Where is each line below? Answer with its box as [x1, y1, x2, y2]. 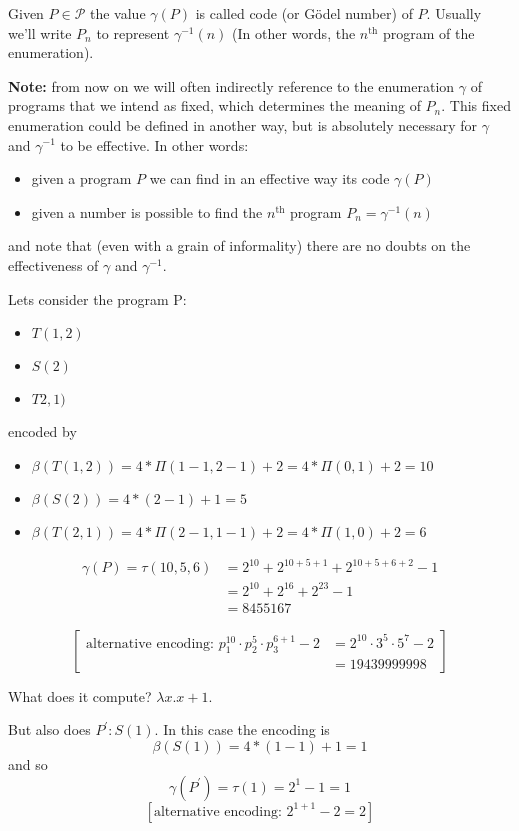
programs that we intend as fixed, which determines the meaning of [8, 95, 421, 116]
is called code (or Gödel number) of [195, 3, 413, 23]
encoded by [8, 421, 77, 442]
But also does [8, 719, 91, 740]
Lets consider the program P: [8, 288, 187, 309]
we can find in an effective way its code [149, 168, 390, 189]
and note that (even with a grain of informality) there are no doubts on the [8, 235, 471, 256]
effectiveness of [8, 254, 99, 275]
